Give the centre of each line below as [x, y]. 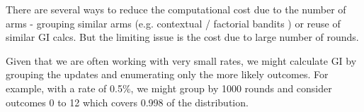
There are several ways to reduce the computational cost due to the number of [176, 9]
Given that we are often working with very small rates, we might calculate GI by [181, 60]
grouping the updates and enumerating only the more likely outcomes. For [167, 74]
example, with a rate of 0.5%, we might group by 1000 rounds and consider [169, 88]
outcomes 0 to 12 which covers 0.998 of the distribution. [127, 102]
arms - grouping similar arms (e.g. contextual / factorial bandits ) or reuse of [173, 23]
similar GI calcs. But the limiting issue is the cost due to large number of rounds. [182, 37]
